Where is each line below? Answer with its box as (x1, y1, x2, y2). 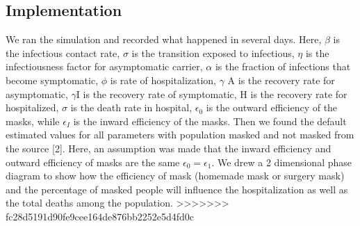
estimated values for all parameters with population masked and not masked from (6, 127, 354, 142)
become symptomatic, (6, 72, 99, 87)
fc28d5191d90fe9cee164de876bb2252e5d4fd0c (6, 209, 195, 223)
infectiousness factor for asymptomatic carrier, (6, 59, 203, 74)
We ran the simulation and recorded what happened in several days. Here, (6, 32, 322, 47)
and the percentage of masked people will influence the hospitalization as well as (6, 181, 348, 196)
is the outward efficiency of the (206, 100, 338, 115)
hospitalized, (6, 100, 59, 115)
